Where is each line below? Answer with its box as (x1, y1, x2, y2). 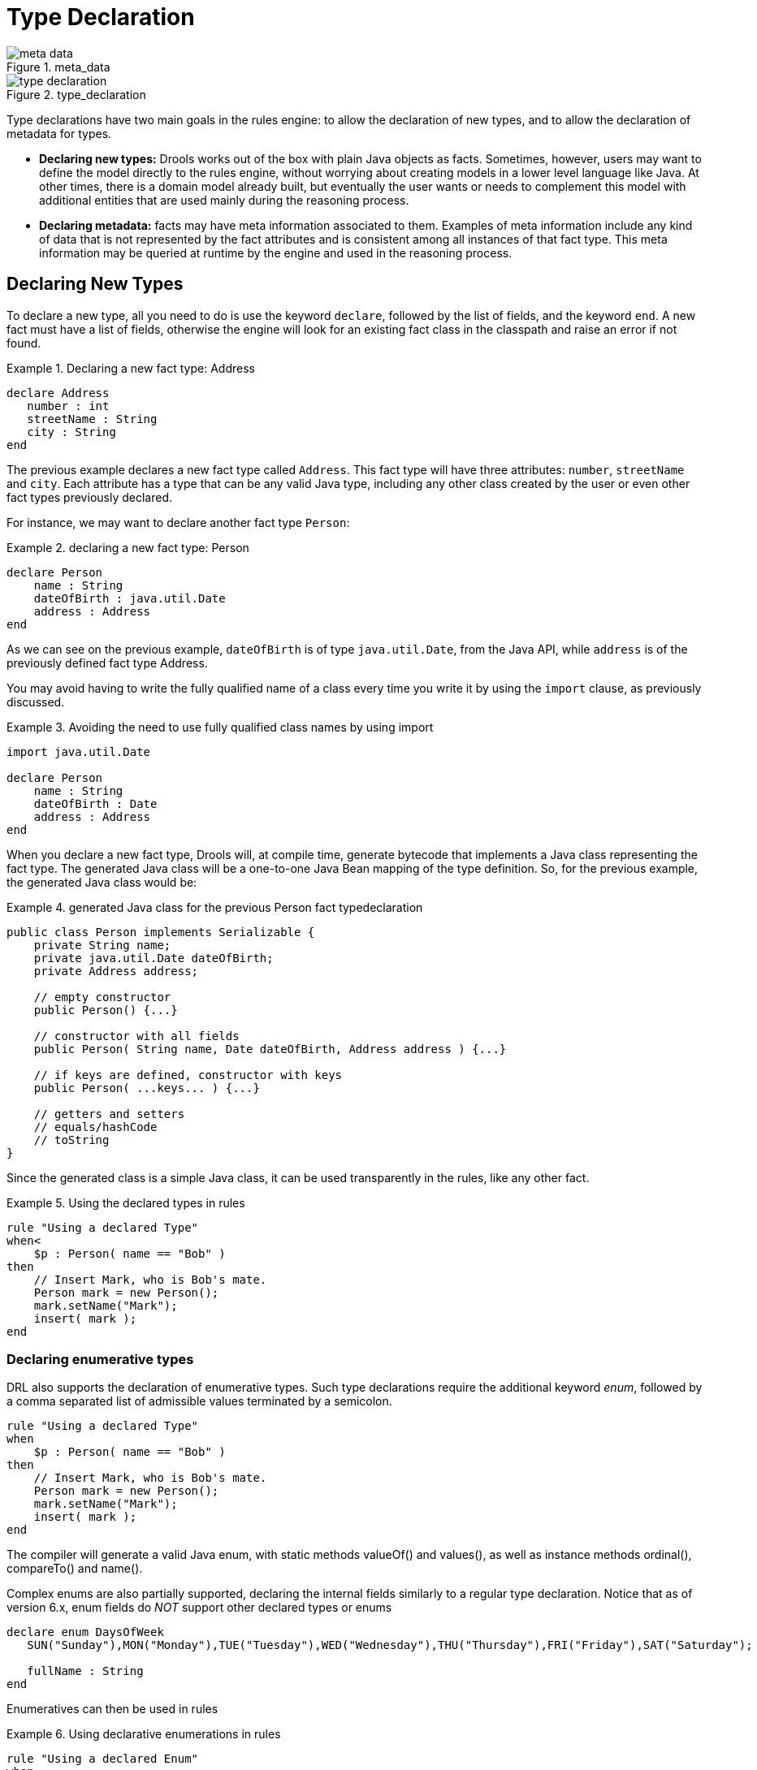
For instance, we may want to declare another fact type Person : (6, 515, 350, 529)
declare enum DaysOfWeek (6, 1625, 164, 1639)
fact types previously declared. (6, 490, 172, 504)
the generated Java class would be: (6, 874, 197, 889)
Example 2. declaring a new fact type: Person (6, 540, 249, 555)
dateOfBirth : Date (33, 796, 158, 810)
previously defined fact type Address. (6, 655, 208, 670)
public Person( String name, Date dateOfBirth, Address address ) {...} (33, 1042, 507, 1056)
